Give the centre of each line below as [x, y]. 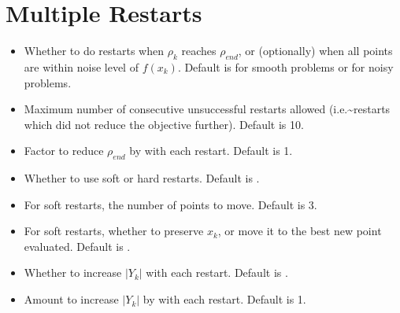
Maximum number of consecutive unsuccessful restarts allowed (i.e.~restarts [207, 109]
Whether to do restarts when [94, 51]
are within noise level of [81, 66]
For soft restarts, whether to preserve [114, 231]
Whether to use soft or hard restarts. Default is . [142, 178]
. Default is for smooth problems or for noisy [285, 66]
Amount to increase [71, 299]
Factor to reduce [64, 151]
